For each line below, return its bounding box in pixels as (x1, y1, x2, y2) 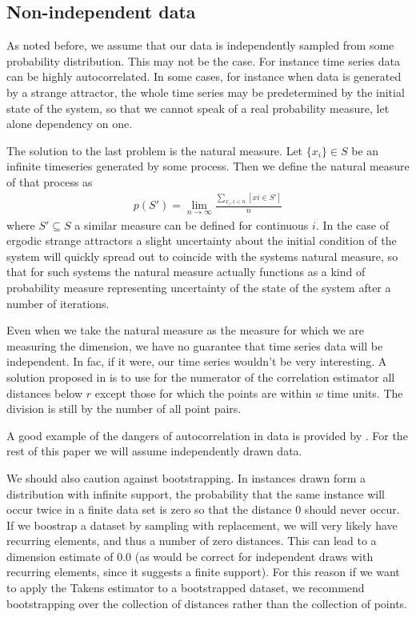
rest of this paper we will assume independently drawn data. (6, 443, 302, 459)
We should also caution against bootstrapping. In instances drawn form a (6, 469, 366, 486)
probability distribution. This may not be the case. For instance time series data (6, 52, 400, 69)
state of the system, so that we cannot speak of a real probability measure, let (6, 99, 390, 116)
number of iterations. (6, 294, 110, 311)
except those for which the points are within (94, 384, 312, 401)
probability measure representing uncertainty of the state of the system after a (6, 278, 391, 295)
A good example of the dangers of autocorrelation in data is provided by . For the (6, 427, 408, 443)
